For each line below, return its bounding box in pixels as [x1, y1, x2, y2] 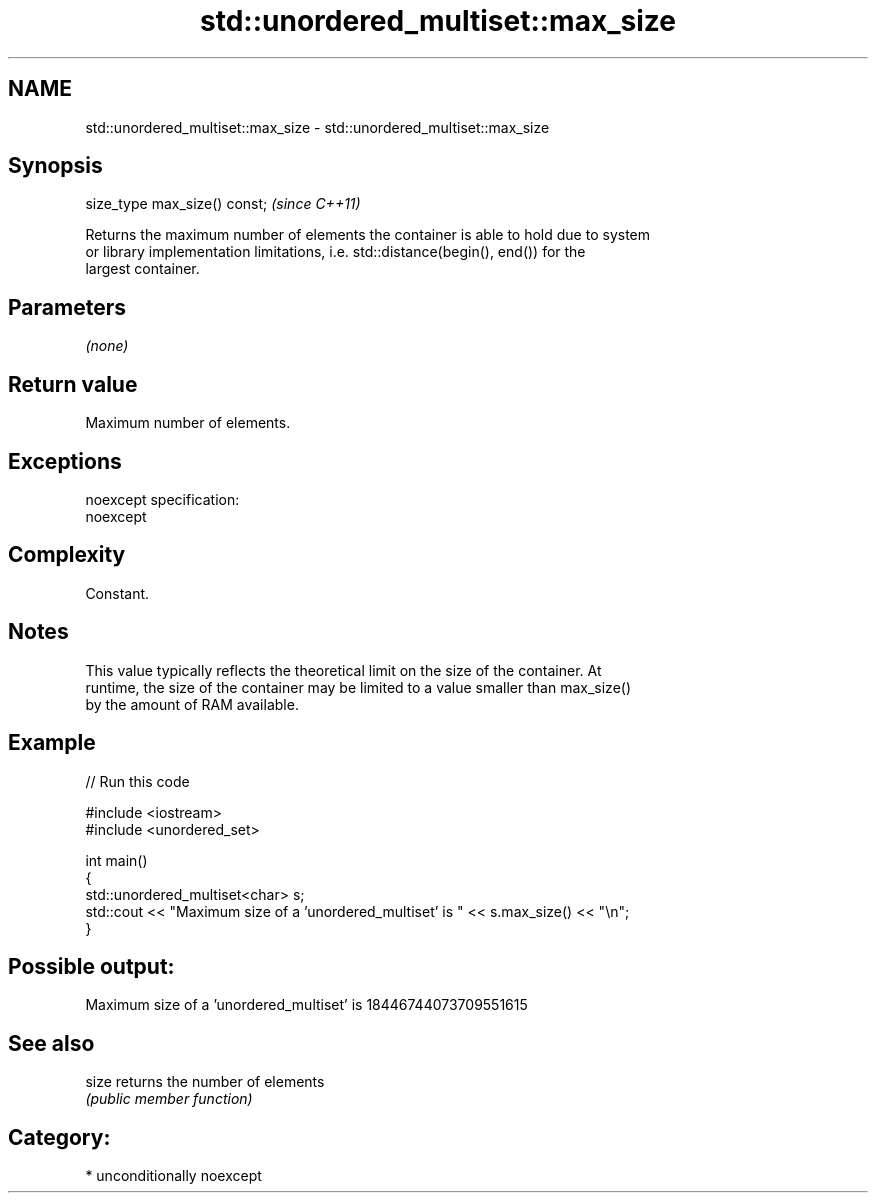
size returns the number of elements [85, 1073, 325, 1091]
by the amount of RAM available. [85, 695, 299, 713]
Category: [8, 1124, 111, 1150]
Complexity [8, 542, 126, 568]
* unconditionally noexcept [85, 1167, 262, 1185]
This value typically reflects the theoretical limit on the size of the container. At [85, 661, 602, 679]
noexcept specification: [85, 490, 240, 508]
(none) [85, 337, 129, 355]
